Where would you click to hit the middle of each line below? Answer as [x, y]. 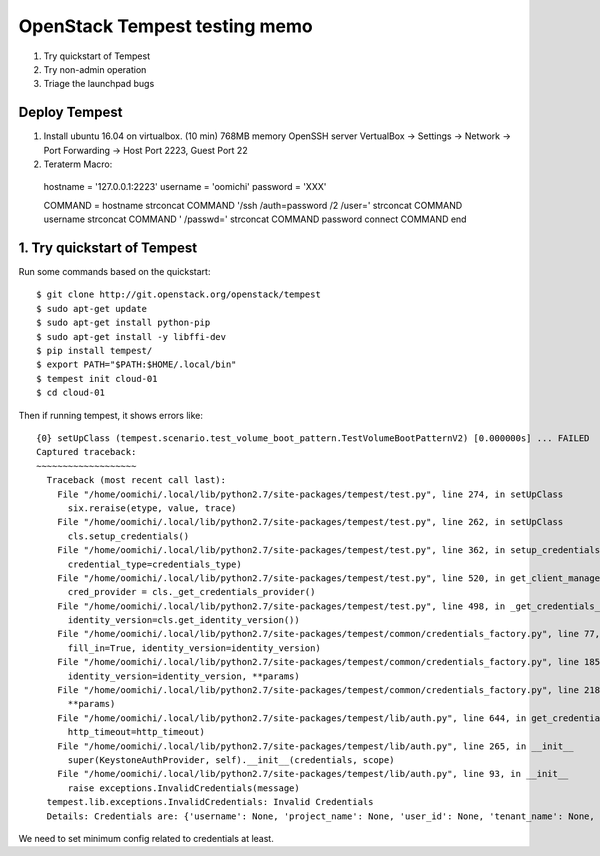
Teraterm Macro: [78, 164]
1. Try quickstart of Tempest [108, 248]
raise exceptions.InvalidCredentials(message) [183, 788]
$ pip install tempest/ [94, 351]
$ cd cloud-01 [70, 393]
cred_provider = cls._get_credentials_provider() [191, 592]
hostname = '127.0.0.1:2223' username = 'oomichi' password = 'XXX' [185, 187]
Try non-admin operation [95, 69]
